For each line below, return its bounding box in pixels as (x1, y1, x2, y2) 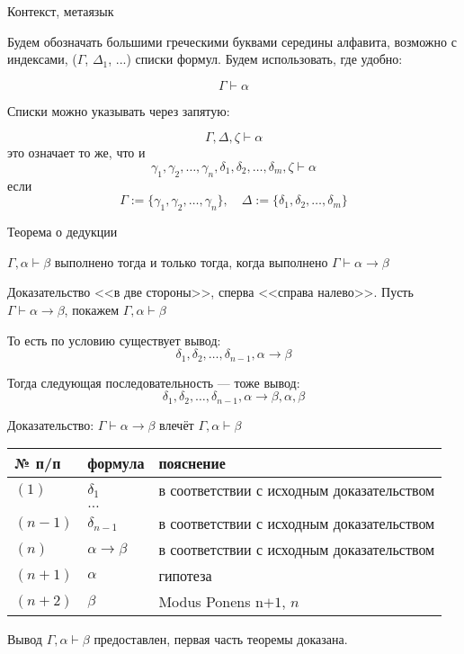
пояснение (158, 452, 226, 474)
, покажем (64, 300, 119, 318)
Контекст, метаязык (7, 2, 114, 20)
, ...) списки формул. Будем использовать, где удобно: (108, 49, 403, 68)
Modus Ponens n (158, 591, 263, 613)
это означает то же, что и (7, 143, 146, 162)
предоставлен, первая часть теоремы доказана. (94, 630, 348, 649)
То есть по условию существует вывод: (7, 330, 221, 349)
